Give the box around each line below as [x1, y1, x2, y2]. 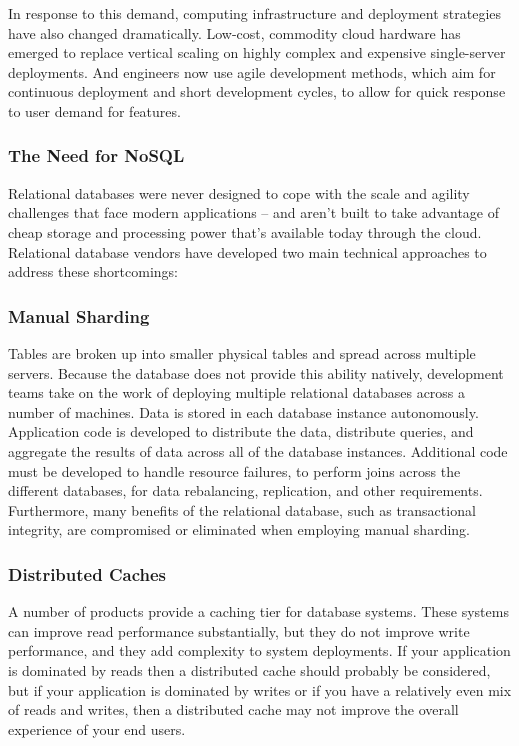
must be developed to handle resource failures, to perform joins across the [8, 460, 461, 481]
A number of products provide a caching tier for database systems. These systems [8, 601, 509, 622]
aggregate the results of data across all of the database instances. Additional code [8, 440, 508, 461]
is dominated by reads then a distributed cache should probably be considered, [8, 659, 491, 680]
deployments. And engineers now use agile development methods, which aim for [8, 61, 496, 82]
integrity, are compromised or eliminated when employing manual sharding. [8, 519, 470, 540]
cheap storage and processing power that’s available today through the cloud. [8, 221, 482, 242]
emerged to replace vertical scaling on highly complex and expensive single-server [8, 42, 506, 63]
